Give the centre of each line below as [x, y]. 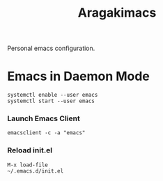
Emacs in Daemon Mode [78, 76]
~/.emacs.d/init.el [36, 171]
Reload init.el [30, 150]
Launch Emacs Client [44, 118]
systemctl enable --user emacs [53, 95]
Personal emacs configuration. [51, 48]
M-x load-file [28, 165]
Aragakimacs [117, 13]
